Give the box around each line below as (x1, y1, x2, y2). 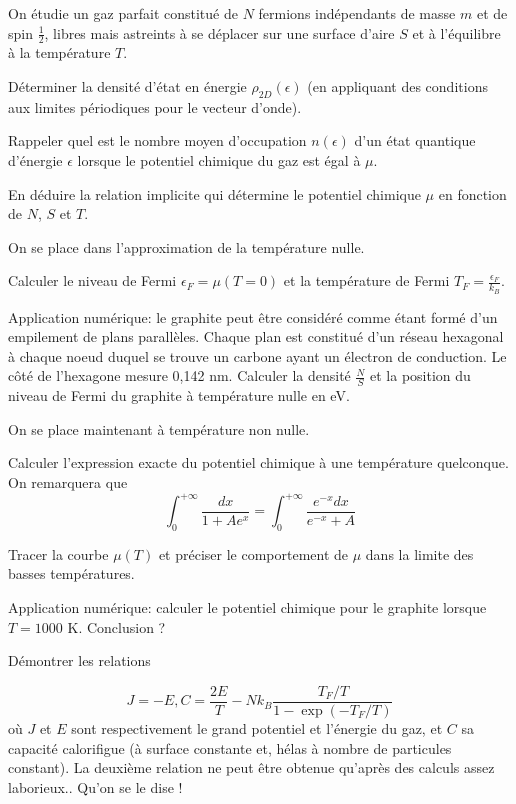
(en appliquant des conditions (307, 76, 488, 97)
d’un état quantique (354, 130, 476, 151)
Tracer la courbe (8, 543, 109, 564)
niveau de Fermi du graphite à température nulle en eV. (8, 385, 350, 406)
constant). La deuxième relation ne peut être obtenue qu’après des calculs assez (8, 757, 495, 778)
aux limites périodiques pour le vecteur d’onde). (8, 96, 302, 117)
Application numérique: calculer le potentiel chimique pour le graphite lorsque (8, 597, 487, 618)
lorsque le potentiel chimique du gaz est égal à (77, 150, 361, 170)
